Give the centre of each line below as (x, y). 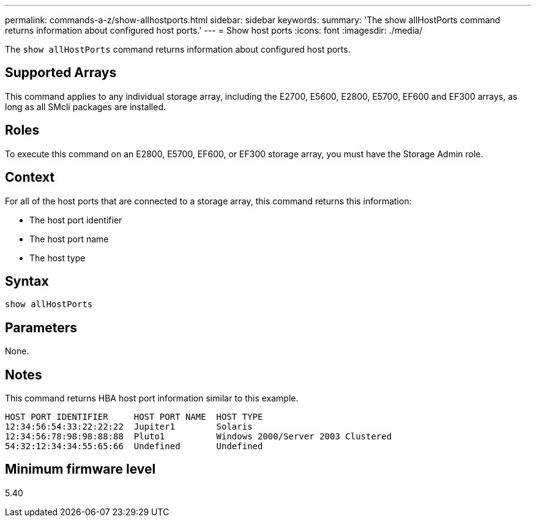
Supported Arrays (61, 73)
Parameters (41, 327)
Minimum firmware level (80, 469)
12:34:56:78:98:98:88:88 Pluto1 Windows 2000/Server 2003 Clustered (199, 437)
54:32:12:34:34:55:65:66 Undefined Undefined (134, 446)
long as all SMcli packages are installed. (85, 106)
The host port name (69, 239)
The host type (58, 258)
